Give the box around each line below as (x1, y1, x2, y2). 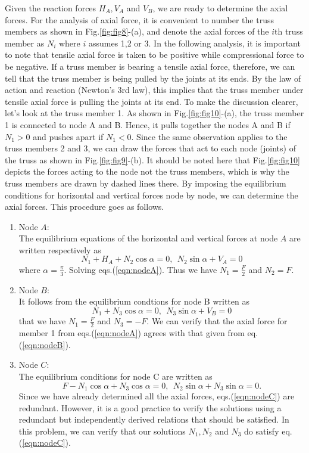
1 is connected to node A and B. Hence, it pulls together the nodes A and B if (5, 118, 291, 131)
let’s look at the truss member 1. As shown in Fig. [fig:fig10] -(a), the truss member (5, 107, 304, 119)
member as (5, 36, 45, 49)
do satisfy (244, 424, 279, 437)
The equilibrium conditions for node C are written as (18, 370, 213, 382)
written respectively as (18, 243, 101, 256)
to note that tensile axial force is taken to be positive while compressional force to (5, 48, 304, 61)
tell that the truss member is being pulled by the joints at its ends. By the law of (5, 72, 301, 84)
